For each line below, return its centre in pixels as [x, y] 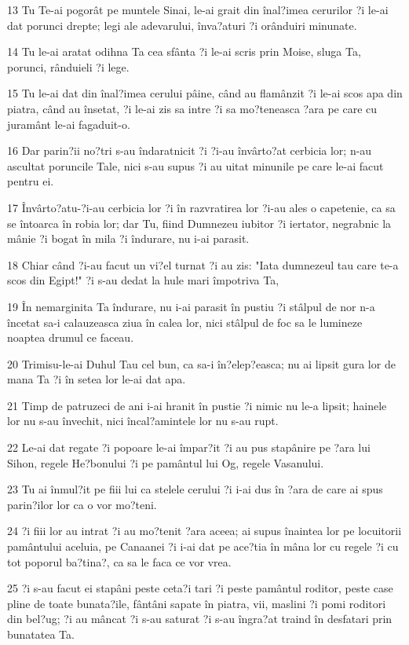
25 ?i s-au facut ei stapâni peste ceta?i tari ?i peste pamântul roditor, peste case [200, 588]
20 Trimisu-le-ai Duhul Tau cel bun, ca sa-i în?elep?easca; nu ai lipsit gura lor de [201, 363]
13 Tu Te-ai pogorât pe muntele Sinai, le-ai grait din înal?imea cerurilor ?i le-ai [198, 9]
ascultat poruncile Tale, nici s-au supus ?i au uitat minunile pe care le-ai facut [195, 165]
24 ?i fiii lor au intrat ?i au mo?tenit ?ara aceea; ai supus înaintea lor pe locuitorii [204, 531]
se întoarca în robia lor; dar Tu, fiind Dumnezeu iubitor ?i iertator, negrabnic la [199, 223]
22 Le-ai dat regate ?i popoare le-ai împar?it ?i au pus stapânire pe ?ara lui [189, 447]
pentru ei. [31, 181]
